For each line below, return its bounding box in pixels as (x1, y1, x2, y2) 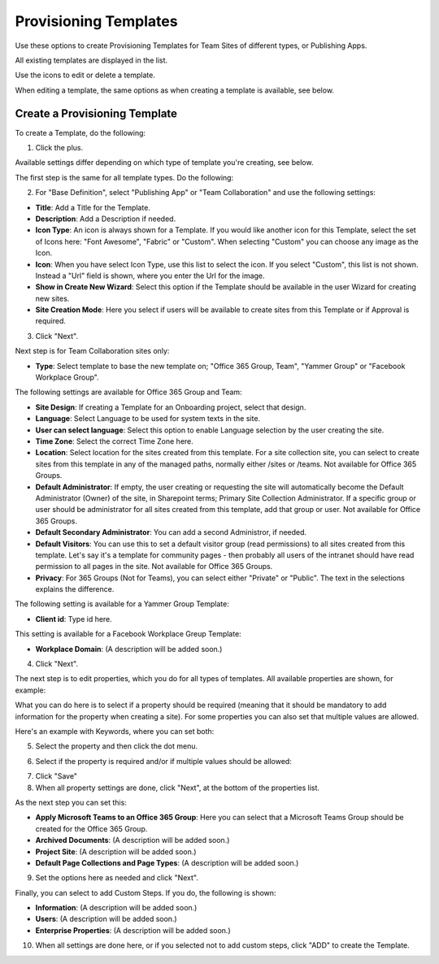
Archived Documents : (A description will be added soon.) (35, 836, 230, 845)
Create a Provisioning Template (15, 106, 178, 120)
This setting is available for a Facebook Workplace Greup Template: (15, 629, 241, 639)
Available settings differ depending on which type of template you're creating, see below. (15, 158, 314, 167)
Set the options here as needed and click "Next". (35, 873, 199, 883)
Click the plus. (35, 143, 84, 153)
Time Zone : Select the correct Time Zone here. (35, 436, 194, 446)
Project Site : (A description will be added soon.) (35, 846, 197, 857)
